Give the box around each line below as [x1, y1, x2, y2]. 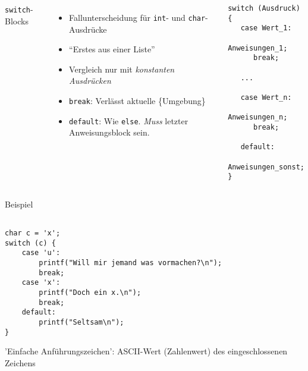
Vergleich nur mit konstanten [69, 62, 175, 75]
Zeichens [5, 356, 36, 369]
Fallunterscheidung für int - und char [69, 11, 206, 23]
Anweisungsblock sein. [69, 126, 150, 139]
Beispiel [5, 197, 33, 210]
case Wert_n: [240, 93, 292, 102]
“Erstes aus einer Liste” [69, 43, 155, 55]
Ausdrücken [69, 74, 111, 87]
